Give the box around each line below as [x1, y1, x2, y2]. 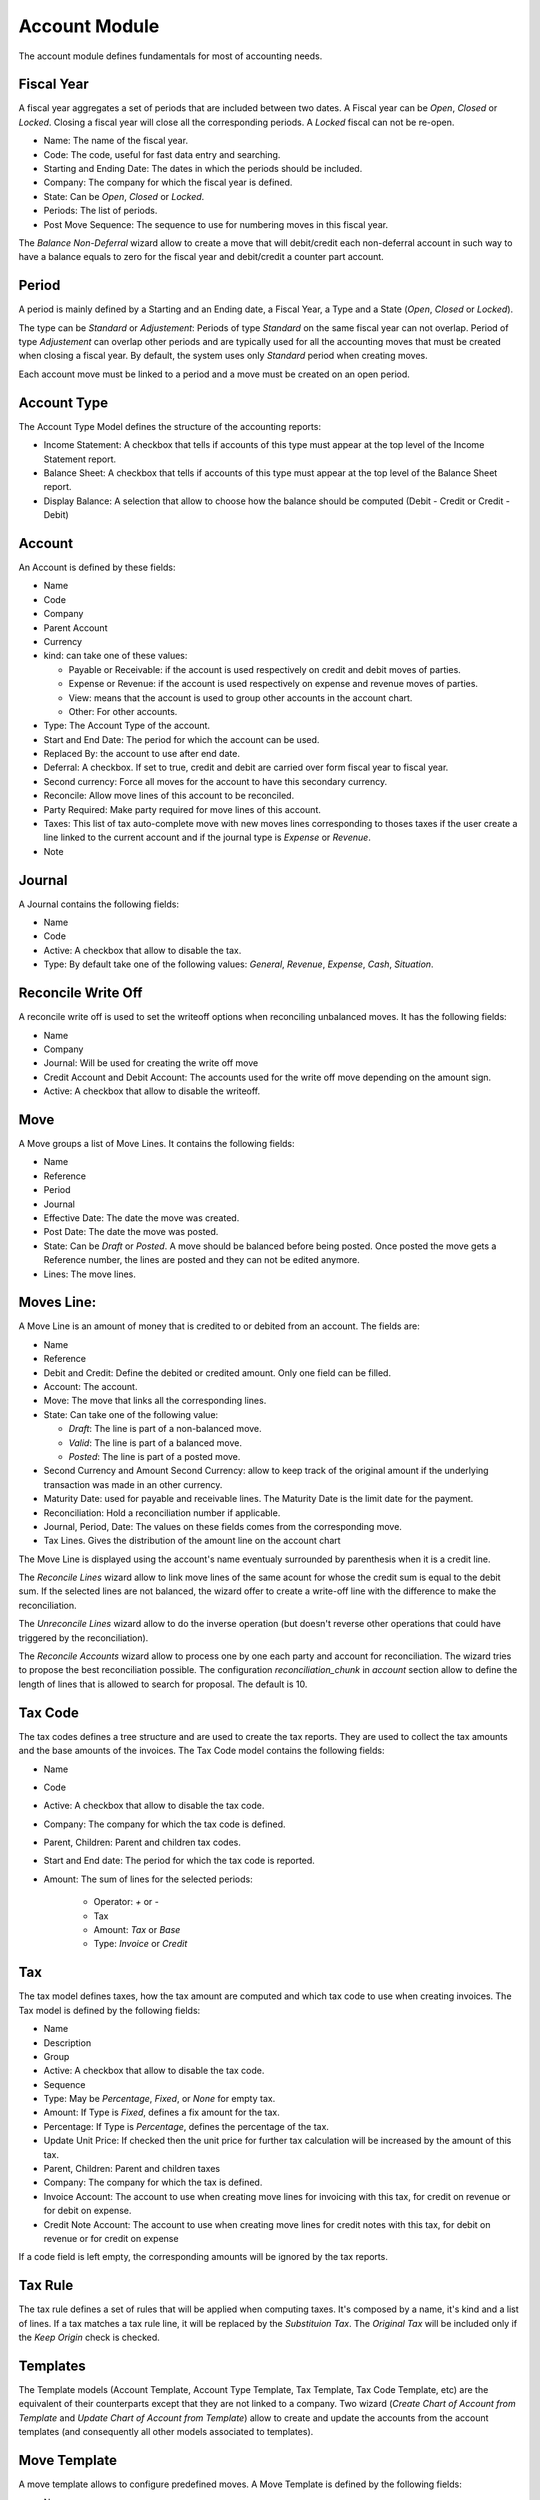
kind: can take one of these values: [43, 650, 188, 662]
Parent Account [43, 621, 108, 634]
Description [43, 2036, 92, 2049]
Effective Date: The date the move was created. [43, 1211, 240, 1224]
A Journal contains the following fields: [18, 898, 180, 910]
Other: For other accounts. [68, 705, 178, 717]
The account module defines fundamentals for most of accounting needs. [18, 50, 323, 62]
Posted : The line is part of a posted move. [68, 1450, 241, 1462]
